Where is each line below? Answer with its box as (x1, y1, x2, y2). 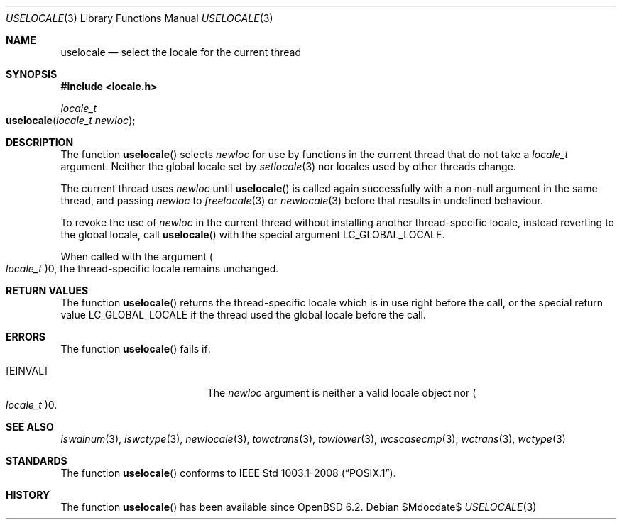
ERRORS (6, 331, 46, 343)
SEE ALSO (6, 421, 54, 433)
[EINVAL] (6, 365, 48, 377)
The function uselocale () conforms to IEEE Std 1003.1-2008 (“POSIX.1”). (60, 467, 396, 479)
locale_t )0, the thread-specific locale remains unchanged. (6, 262, 279, 275)
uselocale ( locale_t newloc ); (6, 114, 136, 126)
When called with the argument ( (60, 250, 213, 262)
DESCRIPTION (6, 136, 74, 148)
